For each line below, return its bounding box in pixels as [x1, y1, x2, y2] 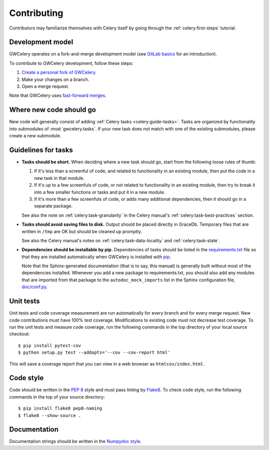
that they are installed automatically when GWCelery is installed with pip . [21, 254, 171, 260]
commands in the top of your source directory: [9, 394, 105, 400]
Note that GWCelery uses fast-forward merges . [9, 92, 107, 98]
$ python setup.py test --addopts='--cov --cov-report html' [18, 350, 170, 356]
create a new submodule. [9, 133, 62, 139]
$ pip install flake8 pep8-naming [18, 406, 102, 412]
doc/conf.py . [21, 284, 48, 290]
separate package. [34, 203, 73, 209]
